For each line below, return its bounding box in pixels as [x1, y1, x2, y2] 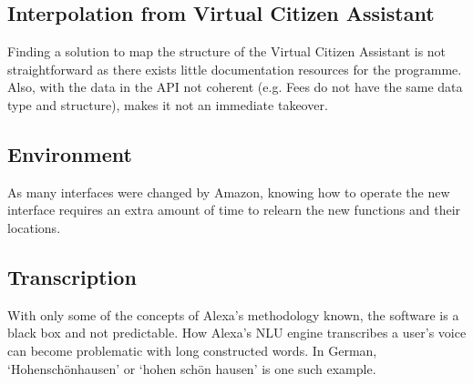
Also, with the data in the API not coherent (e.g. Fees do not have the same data [7, 77, 463, 96]
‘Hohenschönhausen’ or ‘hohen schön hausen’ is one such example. [7, 359, 376, 378]
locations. [7, 217, 61, 237]
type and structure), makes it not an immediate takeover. [7, 95, 328, 114]
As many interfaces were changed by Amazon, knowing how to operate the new [7, 182, 450, 201]
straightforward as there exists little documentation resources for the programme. [7, 59, 462, 78]
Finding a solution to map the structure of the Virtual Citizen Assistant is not [7, 42, 447, 61]
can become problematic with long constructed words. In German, [7, 340, 377, 359]
